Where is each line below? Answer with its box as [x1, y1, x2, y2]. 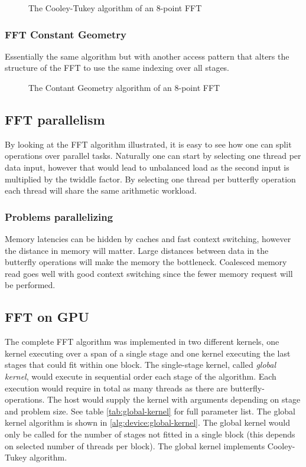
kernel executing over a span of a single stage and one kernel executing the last [5, 347, 291, 359]
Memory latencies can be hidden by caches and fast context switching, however [5, 232, 291, 244]
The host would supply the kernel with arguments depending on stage [47, 393, 301, 406]
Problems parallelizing [5, 209, 113, 224]
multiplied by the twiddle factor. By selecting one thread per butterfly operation [5, 172, 296, 185]
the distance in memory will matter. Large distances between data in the [5, 244, 269, 256]
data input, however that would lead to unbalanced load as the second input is [5, 161, 289, 173]
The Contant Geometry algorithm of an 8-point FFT [28, 81, 220, 93]
